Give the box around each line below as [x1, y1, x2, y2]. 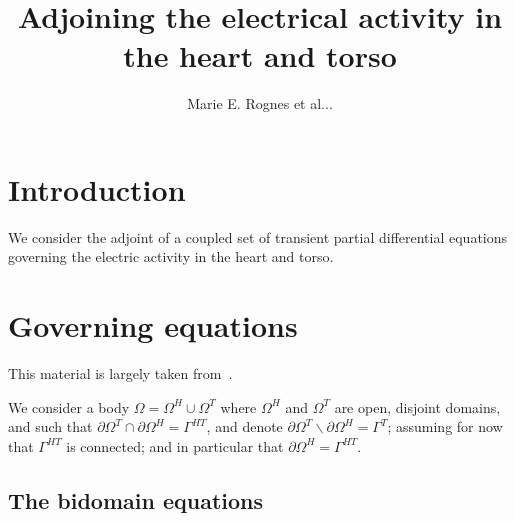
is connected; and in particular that [66, 435, 284, 456]
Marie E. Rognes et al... [187, 93, 333, 114]
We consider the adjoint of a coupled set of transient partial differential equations [8, 226, 508, 247]
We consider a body [8, 396, 130, 417]
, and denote [206, 416, 283, 437]
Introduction [8, 168, 186, 209]
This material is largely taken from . [8, 363, 233, 384]
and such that [8, 416, 93, 437]
